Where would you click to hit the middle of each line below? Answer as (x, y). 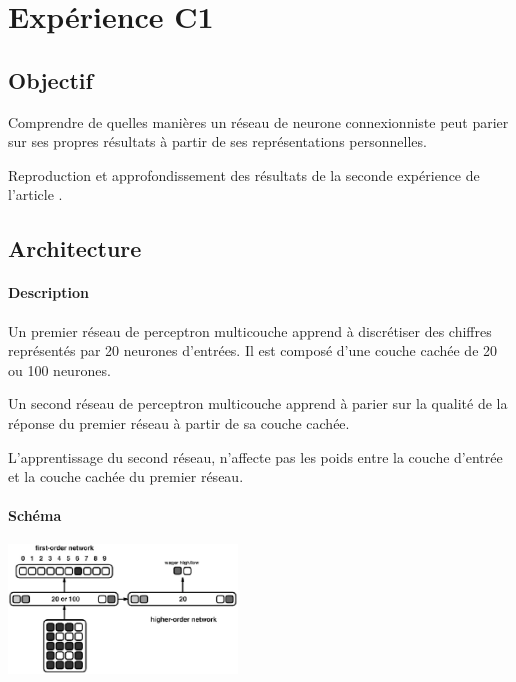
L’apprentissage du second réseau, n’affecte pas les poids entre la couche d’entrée (255, 456)
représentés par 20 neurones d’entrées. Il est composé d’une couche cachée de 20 (253, 350)
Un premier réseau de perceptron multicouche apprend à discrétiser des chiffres (250, 330)
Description (49, 292)
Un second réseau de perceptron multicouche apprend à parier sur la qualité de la (258, 403)
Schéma (35, 515)
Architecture (75, 248)
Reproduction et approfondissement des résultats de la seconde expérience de (244, 174)
